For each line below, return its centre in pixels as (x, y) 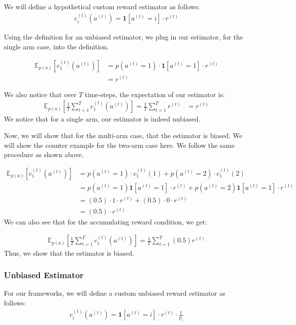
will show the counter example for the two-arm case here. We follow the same (119, 145)
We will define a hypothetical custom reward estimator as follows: (102, 6)
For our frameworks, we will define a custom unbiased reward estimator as (115, 293)
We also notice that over (40, 94)
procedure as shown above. (44, 154)
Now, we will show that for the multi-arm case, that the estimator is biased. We (123, 135)
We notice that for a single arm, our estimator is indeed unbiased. (102, 119)
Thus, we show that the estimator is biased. (69, 253)
